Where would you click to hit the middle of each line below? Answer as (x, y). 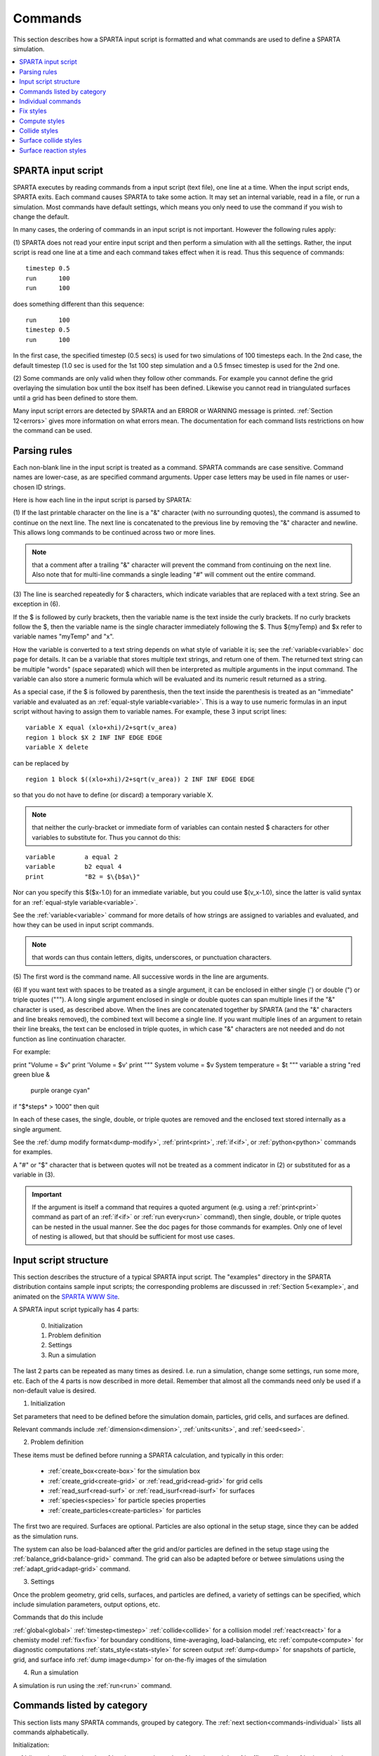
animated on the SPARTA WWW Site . (66, 1297)
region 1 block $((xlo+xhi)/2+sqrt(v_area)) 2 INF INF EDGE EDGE (140, 779)
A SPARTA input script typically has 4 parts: (76, 1309)
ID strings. (51, 487)
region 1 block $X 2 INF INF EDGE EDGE (94, 737)
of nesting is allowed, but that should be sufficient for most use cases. (133, 1237)
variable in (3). (34, 1175)
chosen (24, 487)
